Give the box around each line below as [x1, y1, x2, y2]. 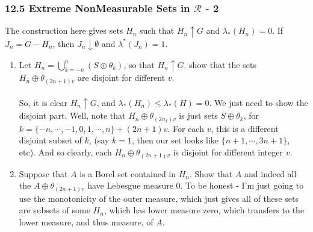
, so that [123, 58, 155, 71]
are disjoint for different [77, 71, 166, 84]
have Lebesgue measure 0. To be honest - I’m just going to [87, 179, 304, 192]
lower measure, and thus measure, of [19, 215, 153, 228]
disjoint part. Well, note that [19, 109, 126, 122]
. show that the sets [184, 58, 256, 71]
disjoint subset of [19, 134, 82, 146]
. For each [167, 122, 204, 134]
